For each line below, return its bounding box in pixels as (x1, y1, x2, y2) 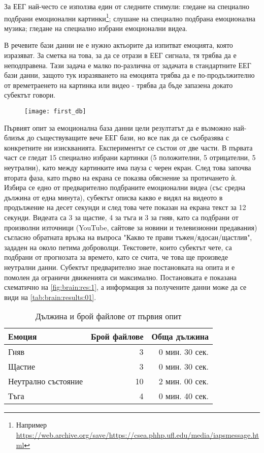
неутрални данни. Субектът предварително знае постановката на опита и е (4, 261, 235, 272)
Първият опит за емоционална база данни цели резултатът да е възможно (4, 122, 231, 133)
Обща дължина (151, 330, 209, 343)
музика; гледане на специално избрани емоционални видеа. (4, 22, 187, 33)
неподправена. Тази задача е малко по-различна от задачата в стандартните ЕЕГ (4, 59, 251, 70)
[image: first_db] (24, 108, 86, 115)
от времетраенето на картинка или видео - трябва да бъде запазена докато (4, 79, 233, 90)
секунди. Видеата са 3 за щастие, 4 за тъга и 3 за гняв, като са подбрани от (4, 212, 239, 222)
